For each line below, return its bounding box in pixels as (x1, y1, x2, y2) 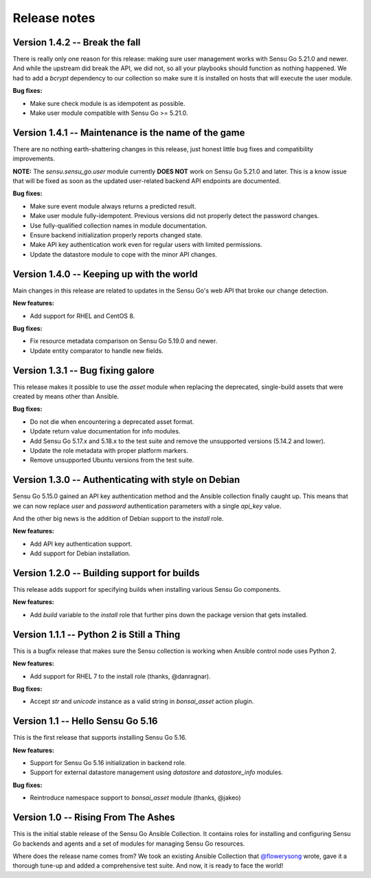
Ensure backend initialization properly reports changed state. (30, 231, 203, 239)
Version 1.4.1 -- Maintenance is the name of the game (12, 127, 245, 138)
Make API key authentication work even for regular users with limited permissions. (30, 241, 262, 249)
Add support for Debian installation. (30, 549, 131, 557)
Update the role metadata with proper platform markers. (30, 446, 189, 454)
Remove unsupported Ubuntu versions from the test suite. (30, 456, 194, 464)
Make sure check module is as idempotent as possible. (30, 99, 185, 107)
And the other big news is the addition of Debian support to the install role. (12, 515, 224, 523)
